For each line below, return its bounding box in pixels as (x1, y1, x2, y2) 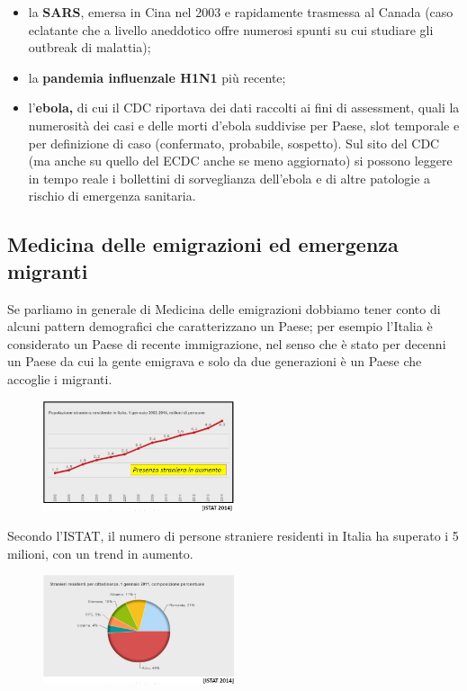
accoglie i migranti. (7, 369, 112, 388)
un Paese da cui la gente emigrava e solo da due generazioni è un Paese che (7, 352, 422, 371)
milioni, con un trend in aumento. (7, 543, 193, 562)
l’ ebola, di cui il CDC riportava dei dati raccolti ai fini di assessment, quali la (28, 98, 460, 117)
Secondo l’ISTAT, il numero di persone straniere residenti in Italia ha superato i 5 (7, 526, 459, 545)
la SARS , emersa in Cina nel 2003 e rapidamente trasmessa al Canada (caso (28, 3, 454, 21)
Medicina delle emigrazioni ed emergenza (7, 230, 399, 258)
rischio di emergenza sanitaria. (28, 186, 196, 205)
